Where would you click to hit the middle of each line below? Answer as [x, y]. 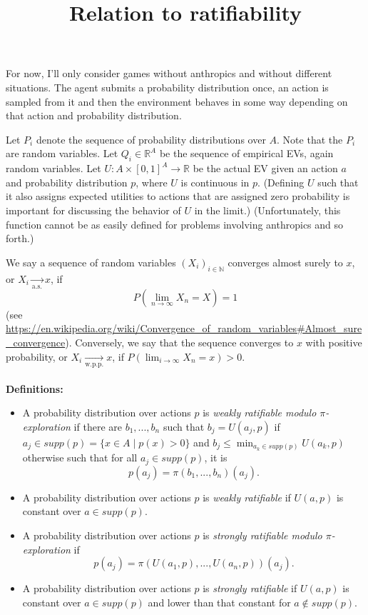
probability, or [37, 356]
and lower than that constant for [219, 602]
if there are [98, 426]
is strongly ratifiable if [250, 588]
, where [152, 182]
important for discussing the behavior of [93, 210]
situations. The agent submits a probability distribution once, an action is [167, 87]
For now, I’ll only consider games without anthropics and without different [169, 73]
